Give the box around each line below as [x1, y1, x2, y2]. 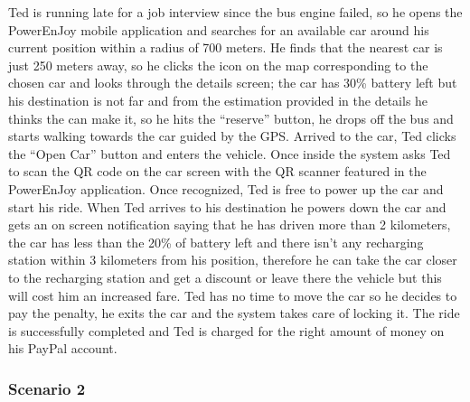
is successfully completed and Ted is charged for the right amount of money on [8, 321, 445, 340]
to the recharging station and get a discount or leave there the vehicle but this [8, 267, 442, 286]
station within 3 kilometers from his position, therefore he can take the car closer [8, 250, 457, 269]
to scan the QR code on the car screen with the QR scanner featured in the [8, 162, 427, 181]
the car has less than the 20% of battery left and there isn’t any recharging [8, 232, 424, 251]
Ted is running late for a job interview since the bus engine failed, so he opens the [8, 3, 463, 21]
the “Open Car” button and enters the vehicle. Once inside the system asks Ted [8, 144, 451, 163]
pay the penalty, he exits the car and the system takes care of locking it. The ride [8, 304, 460, 323]
